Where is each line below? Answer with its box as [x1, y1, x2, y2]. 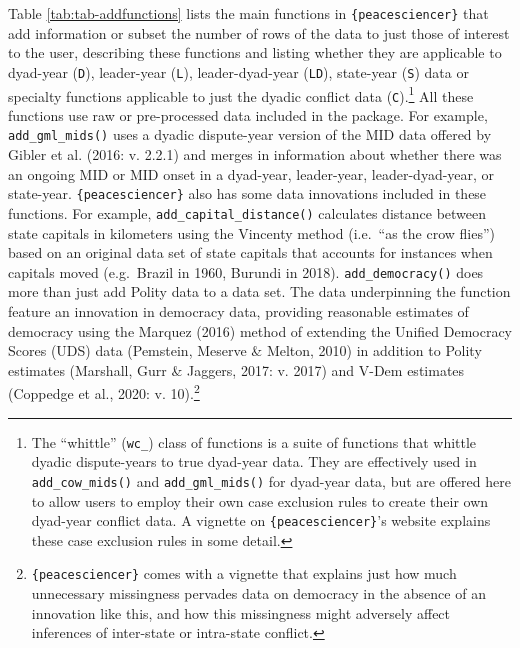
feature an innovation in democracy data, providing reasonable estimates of [8, 301, 469, 321]
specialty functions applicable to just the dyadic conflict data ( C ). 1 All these [8, 82, 474, 106]
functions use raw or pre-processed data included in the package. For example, [8, 104, 488, 125]
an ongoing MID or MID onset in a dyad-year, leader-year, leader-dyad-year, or [8, 163, 495, 184]
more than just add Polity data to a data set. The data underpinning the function [8, 281, 511, 302]
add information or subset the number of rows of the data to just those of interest [8, 22, 510, 43]
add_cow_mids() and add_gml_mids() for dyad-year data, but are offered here [31, 470, 511, 491]
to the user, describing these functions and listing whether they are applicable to [8, 42, 502, 63]
